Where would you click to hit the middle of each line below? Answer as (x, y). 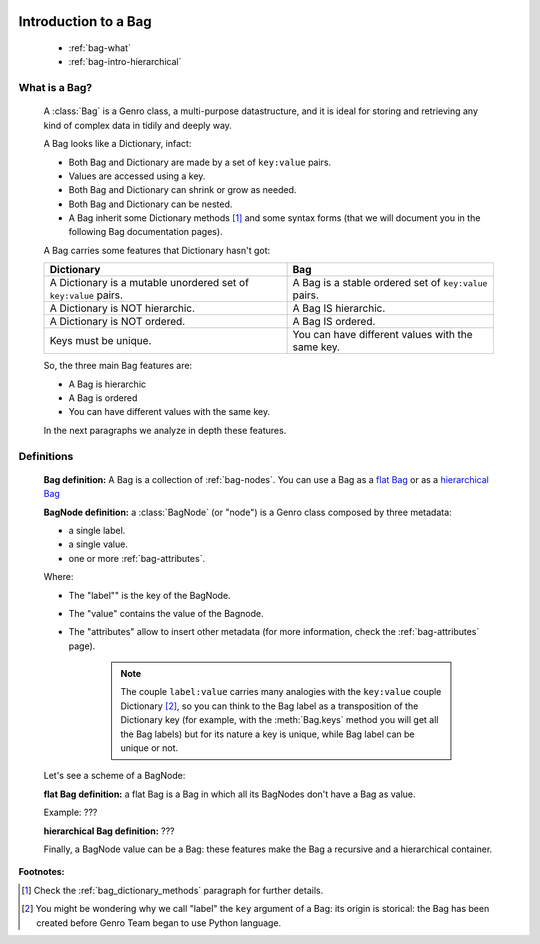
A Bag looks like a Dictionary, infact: (117, 144)
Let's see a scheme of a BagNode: (114, 776)
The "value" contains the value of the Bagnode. (166, 613)
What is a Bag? (55, 88)
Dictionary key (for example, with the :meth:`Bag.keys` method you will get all (279, 720)
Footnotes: (41, 872)
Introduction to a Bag (85, 21)
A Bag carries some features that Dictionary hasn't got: (157, 250)
